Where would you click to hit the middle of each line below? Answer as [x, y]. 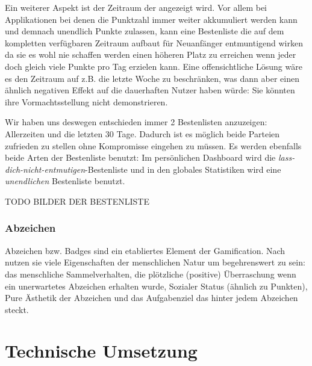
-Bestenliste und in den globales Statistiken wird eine [183, 169]
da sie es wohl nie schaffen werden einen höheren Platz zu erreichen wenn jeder [151, 54]
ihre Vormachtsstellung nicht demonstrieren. [86, 101]
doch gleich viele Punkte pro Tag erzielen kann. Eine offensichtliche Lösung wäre [154, 66]
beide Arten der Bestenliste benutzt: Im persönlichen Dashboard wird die [140, 157]
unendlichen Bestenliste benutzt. [65, 181]
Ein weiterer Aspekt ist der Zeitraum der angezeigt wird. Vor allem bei [136, 7]
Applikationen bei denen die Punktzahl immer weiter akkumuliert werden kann [151, 19]
